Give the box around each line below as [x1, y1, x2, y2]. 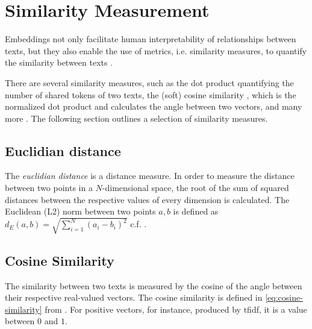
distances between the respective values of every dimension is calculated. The [5, 193, 290, 205]
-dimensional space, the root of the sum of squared [102, 181, 289, 194]
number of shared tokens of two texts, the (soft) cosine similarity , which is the [5, 88, 296, 101]
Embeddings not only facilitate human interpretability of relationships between [5, 33, 296, 45]
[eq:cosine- [265, 291, 303, 304]
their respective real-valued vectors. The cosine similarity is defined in [5, 291, 263, 304]
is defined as [173, 205, 219, 218]
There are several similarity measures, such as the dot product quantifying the [5, 76, 294, 89]
